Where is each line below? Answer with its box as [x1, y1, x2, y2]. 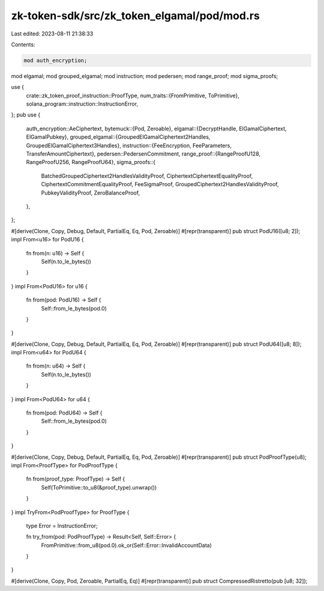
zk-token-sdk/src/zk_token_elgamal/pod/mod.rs [11, 9, 260, 22]
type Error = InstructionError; [26, 522, 98, 529]
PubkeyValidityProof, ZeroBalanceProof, [41, 189, 140, 196]
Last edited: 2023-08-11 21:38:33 [11, 30, 94, 37]
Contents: [11, 41, 35, 48]
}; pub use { [11, 111, 41, 118]
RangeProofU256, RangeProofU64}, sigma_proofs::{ [26, 159, 156, 166]
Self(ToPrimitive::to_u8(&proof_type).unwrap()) [41, 483, 157, 491]
